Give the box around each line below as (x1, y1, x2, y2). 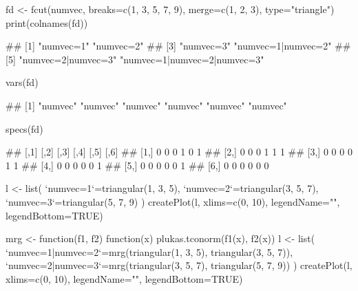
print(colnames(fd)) (6, 15, 88, 30)
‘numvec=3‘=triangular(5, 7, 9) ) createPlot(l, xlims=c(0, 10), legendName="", (6, 194, 340, 208)
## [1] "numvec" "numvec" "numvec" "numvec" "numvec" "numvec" (6, 98, 287, 112)
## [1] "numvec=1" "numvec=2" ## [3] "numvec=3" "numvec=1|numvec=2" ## (6, 39, 351, 53)
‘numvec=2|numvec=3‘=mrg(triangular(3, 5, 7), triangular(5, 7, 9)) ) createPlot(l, (6, 258, 352, 272)
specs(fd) (6, 121, 43, 136)
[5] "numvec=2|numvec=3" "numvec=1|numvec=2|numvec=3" (6, 52, 264, 66)
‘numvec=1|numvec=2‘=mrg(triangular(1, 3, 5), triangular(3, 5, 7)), (6, 244, 293, 259)
